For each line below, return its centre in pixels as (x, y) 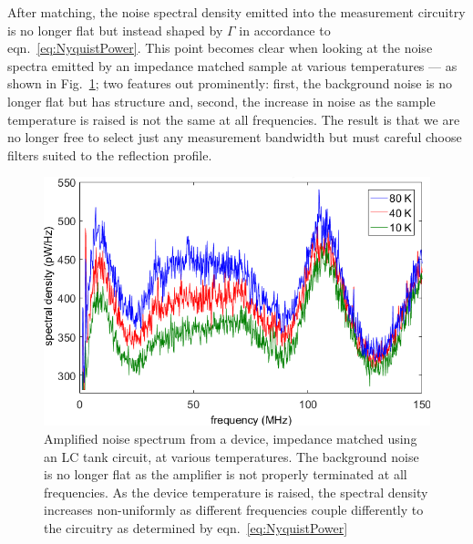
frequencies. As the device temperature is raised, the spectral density (236, 492)
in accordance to (285, 30)
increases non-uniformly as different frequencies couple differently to (234, 510)
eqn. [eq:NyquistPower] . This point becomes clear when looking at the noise (220, 48)
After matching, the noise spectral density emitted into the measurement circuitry (236, 12)
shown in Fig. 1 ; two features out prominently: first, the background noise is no (230, 83)
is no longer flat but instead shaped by (115, 30)
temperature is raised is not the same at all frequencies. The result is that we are (234, 119)
